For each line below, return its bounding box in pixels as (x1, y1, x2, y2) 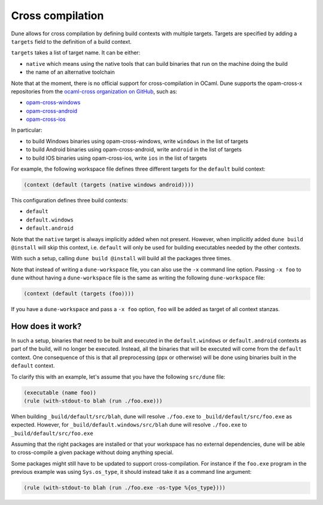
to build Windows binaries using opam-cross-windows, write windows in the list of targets (26, 138, 248, 145)
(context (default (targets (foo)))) (23, 290, 135, 297)
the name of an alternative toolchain (26, 69, 115, 76)
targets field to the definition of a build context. (11, 38, 132, 45)
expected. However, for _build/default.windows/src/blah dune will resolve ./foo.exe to (11, 421, 248, 428)
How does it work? (11, 321, 82, 331)
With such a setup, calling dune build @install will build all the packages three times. (11, 255, 232, 262)
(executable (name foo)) (23, 389, 97, 396)
